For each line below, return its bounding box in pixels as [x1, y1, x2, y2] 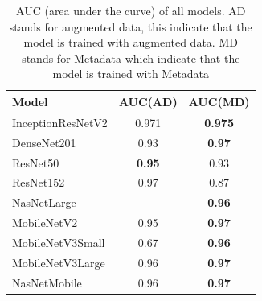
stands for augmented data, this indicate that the [9, 18, 252, 35]
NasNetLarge [12, 194, 76, 211]
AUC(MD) [188, 93, 250, 109]
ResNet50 [12, 154, 59, 171]
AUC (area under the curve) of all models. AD [16, 2, 246, 19]
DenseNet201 [12, 134, 76, 150]
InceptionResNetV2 [12, 113, 108, 130]
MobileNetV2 [12, 214, 78, 231]
